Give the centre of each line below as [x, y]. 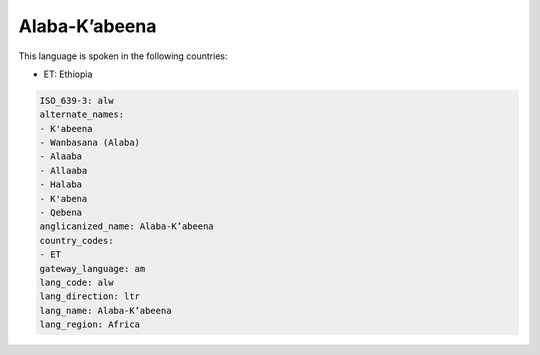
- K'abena [63, 198]
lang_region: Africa [89, 324]
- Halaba [61, 184]
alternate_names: [82, 114]
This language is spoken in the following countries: [123, 56]
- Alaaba [61, 156]
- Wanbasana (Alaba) [89, 143]
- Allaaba [63, 170]
